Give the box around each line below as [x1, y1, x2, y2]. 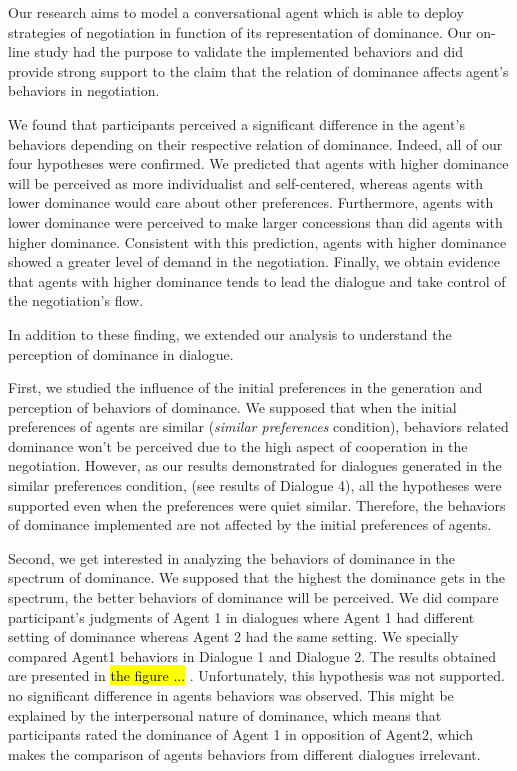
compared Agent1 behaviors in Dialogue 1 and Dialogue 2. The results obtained [8, 645, 497, 666]
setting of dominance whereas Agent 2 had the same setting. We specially [8, 626, 459, 647]
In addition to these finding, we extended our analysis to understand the [8, 323, 452, 344]
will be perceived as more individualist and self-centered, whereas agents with [8, 172, 483, 193]
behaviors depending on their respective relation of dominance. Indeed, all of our [8, 133, 503, 154]
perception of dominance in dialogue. [8, 343, 234, 364]
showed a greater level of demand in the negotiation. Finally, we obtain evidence [8, 251, 500, 272]
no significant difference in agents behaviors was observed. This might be [8, 685, 454, 705]
